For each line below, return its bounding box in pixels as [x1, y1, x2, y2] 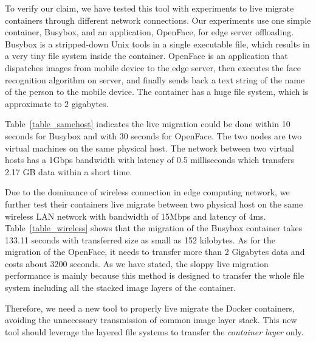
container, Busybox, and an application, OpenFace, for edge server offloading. [5, 26, 294, 38]
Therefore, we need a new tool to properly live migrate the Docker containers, [5, 301, 295, 314]
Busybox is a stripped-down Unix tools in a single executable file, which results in [5, 37, 310, 50]
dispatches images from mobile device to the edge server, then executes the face [5, 61, 301, 74]
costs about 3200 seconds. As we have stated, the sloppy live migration [5, 257, 269, 270]
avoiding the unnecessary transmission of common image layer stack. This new [5, 313, 297, 326]
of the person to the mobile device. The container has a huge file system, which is [5, 85, 309, 98]
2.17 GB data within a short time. [5, 165, 132, 178]
